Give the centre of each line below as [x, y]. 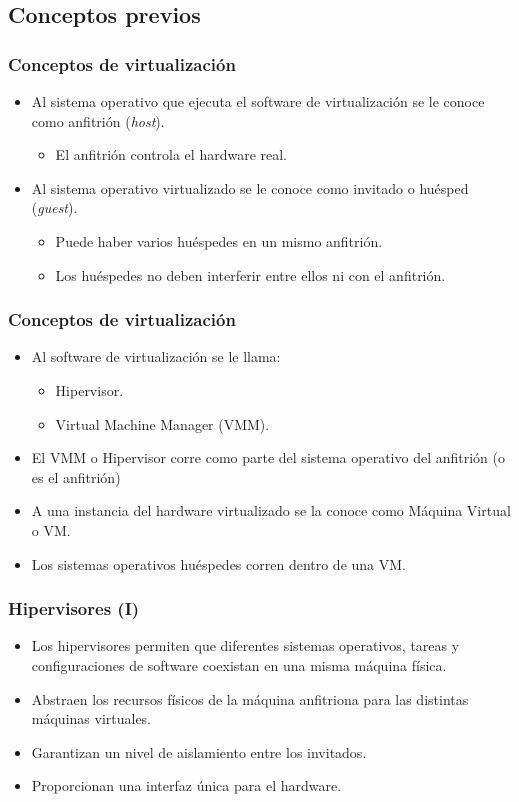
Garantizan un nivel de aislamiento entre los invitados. [199, 751]
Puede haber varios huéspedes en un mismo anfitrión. [219, 240]
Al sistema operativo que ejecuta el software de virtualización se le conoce [258, 101]
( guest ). [54, 207]
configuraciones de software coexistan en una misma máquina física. [239, 664]
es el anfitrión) [76, 476]
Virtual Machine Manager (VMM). [162, 423]
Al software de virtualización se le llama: [156, 356]
